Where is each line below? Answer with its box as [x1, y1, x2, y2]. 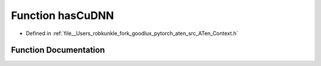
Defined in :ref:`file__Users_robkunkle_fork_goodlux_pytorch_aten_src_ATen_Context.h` [26, 30, 238, 37]
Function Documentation [11, 45, 105, 55]
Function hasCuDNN [11, 9, 114, 22]
